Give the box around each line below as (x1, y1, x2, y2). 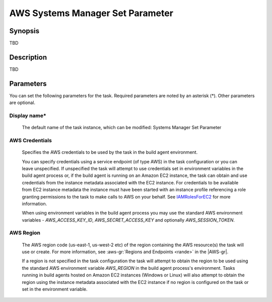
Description (9, 53, 47, 61)
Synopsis (9, 27, 40, 35)
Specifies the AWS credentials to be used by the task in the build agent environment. (22, 149, 198, 155)
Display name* (9, 112, 46, 119)
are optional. (9, 99, 35, 106)
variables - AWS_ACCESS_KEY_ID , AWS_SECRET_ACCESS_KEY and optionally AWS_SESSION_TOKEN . (22, 217, 235, 223)
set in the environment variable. (22, 286, 88, 292)
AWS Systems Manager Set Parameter (9, 8, 174, 19)
